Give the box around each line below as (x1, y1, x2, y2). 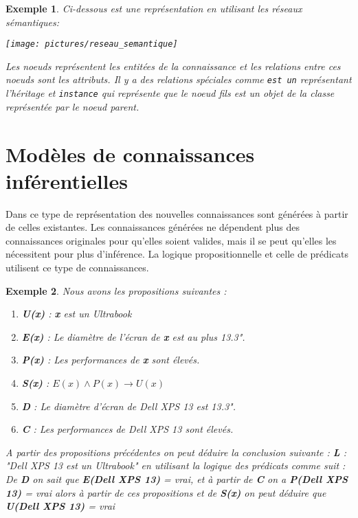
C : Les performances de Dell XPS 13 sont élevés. (21, 422, 234, 436)
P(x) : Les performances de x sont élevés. (21, 352, 200, 367)
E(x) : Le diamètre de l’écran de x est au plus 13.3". (21, 329, 245, 344)
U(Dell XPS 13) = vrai (5, 499, 115, 513)
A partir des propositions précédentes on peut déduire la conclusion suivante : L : (5, 444, 346, 459)
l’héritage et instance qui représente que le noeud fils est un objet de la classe (5, 86, 335, 100)
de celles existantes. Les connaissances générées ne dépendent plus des (5, 220, 300, 234)
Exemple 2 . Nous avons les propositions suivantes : (5, 283, 227, 297)
